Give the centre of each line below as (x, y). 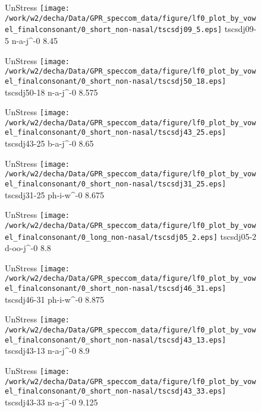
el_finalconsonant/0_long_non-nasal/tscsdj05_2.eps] (111, 237)
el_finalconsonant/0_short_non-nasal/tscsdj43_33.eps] (116, 392)
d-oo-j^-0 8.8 (28, 248)
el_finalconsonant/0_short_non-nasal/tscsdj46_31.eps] (116, 289)
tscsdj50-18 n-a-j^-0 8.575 (51, 92)
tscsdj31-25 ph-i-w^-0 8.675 (54, 194)
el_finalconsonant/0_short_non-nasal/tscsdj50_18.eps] (116, 81)
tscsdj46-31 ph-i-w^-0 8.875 (54, 299)
